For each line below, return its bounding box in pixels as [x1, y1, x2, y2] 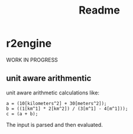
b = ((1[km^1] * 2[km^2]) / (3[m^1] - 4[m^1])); [6, 106, 128, 112]
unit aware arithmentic [6, 73, 92, 83]
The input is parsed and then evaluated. [6, 121, 103, 128]
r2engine [6, 37, 52, 50]
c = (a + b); [6, 110, 38, 117]
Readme [79, 4, 120, 17]
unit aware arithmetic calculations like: [6, 89, 99, 96]
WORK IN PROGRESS [6, 56, 58, 63]
